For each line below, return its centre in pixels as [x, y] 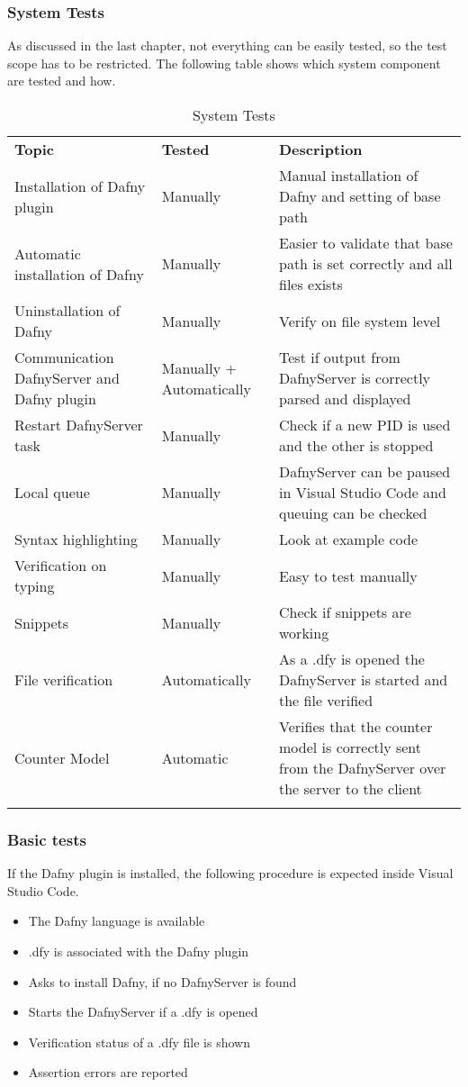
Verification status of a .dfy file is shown [139, 1042]
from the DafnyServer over [363, 768]
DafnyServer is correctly [355, 378]
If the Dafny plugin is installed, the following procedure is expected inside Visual [230, 873]
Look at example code [348, 539]
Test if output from [340, 357]
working [304, 633]
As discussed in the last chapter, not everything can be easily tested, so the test [227, 45]
